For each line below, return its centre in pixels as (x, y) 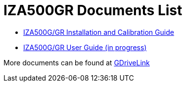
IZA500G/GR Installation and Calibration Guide (99, 32)
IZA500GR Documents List (93, 10)
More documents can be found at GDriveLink (77, 62)
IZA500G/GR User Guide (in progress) (85, 47)
